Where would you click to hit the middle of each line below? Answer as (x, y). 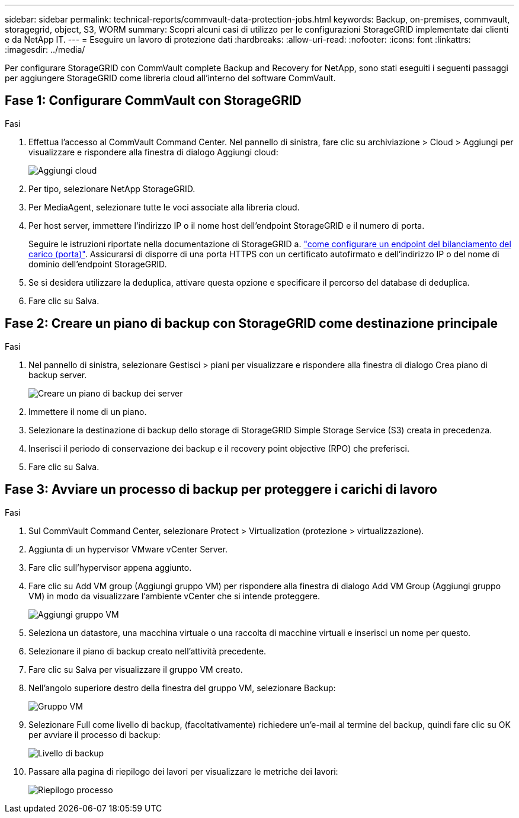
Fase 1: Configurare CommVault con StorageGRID (153, 101)
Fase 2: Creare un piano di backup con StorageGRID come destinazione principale (252, 324)
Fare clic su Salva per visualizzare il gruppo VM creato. (136, 669)
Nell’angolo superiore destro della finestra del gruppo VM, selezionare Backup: (182, 688)
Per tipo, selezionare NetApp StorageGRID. (112, 188)
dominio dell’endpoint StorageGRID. (98, 264)
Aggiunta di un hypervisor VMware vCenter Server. (128, 549)
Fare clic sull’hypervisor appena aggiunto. (110, 567)
